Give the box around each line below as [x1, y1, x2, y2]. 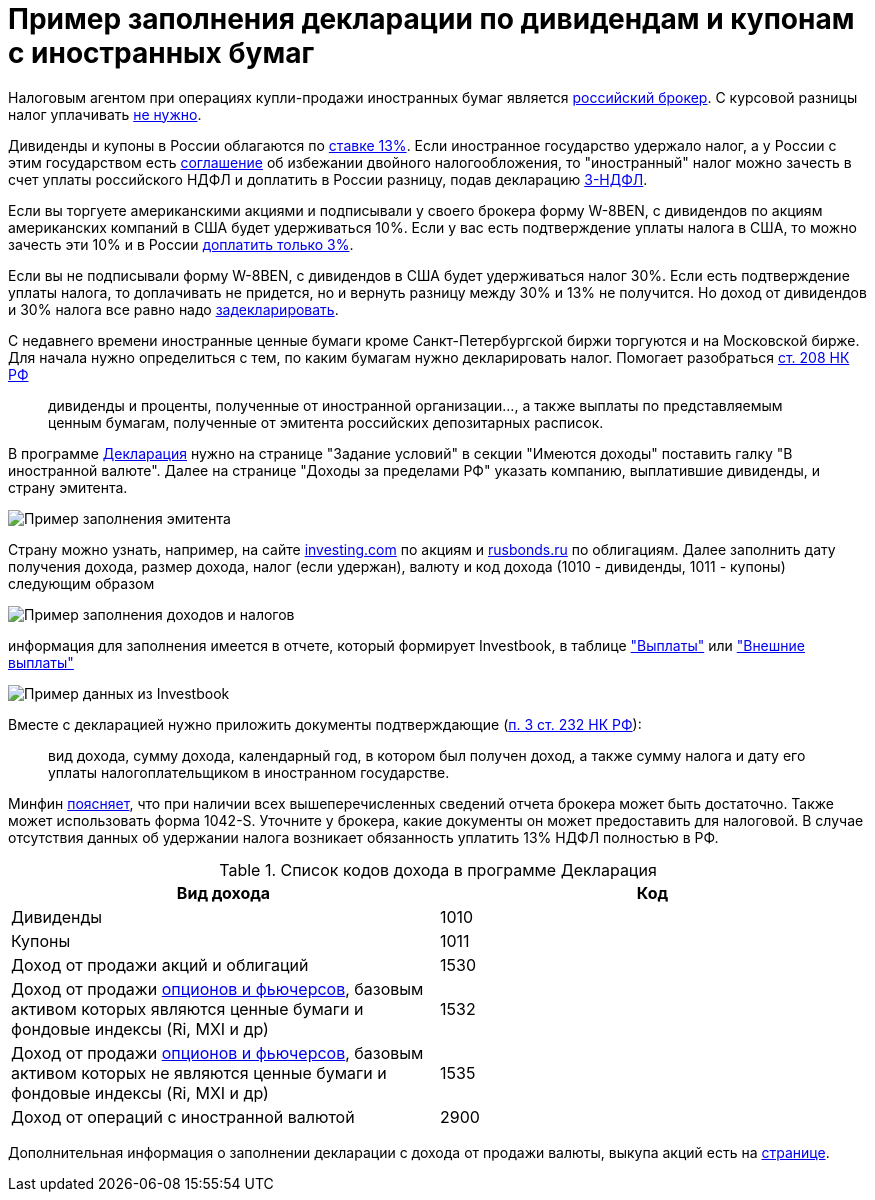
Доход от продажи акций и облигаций [11, 954, 309, 975]
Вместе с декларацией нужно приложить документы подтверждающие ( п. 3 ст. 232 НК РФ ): [8, 715, 642, 733]
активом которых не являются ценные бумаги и [11, 1062, 387, 1083]
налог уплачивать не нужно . [8, 105, 202, 123]
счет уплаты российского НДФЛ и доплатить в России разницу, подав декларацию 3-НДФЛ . [8, 170, 648, 188]
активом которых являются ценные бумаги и [11, 998, 364, 1019]
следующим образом [8, 574, 155, 592]
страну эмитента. [8, 478, 128, 496]
